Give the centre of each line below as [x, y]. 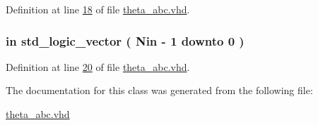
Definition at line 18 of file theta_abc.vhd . [98, 9]
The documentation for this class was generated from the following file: [159, 90]
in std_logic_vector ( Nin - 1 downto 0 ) [125, 40]
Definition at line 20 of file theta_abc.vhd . [98, 66]
